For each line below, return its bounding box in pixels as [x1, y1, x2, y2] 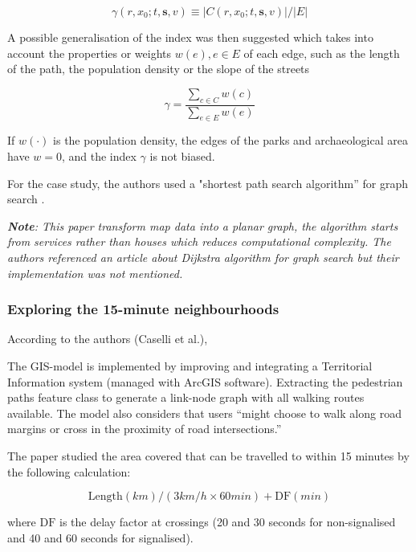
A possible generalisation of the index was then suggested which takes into [7, 29, 373, 45]
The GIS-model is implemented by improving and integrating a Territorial [7, 357, 373, 374]
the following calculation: [7, 463, 131, 480]
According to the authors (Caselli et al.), [7, 330, 208, 347]
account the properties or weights [7, 44, 172, 61]
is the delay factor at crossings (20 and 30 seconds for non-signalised [59, 513, 396, 530]
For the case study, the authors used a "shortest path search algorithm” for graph [7, 174, 408, 191]
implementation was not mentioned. [7, 264, 183, 281]
